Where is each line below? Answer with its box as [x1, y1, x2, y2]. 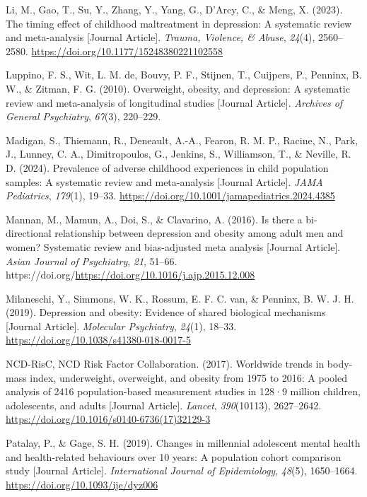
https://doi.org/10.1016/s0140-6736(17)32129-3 [6, 411, 211, 426]
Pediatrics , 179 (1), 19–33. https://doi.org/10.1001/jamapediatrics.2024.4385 [6, 188, 335, 203]
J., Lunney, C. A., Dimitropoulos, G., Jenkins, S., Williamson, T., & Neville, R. [6, 146, 351, 161]
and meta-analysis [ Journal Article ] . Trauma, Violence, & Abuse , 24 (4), [6, 30, 315, 45]
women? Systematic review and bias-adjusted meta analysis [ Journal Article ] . [6, 239, 341, 254]
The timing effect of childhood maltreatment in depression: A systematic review [6, 16, 352, 30]
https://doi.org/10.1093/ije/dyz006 [6, 476, 158, 491]
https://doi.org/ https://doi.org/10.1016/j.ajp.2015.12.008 [6, 267, 255, 282]
